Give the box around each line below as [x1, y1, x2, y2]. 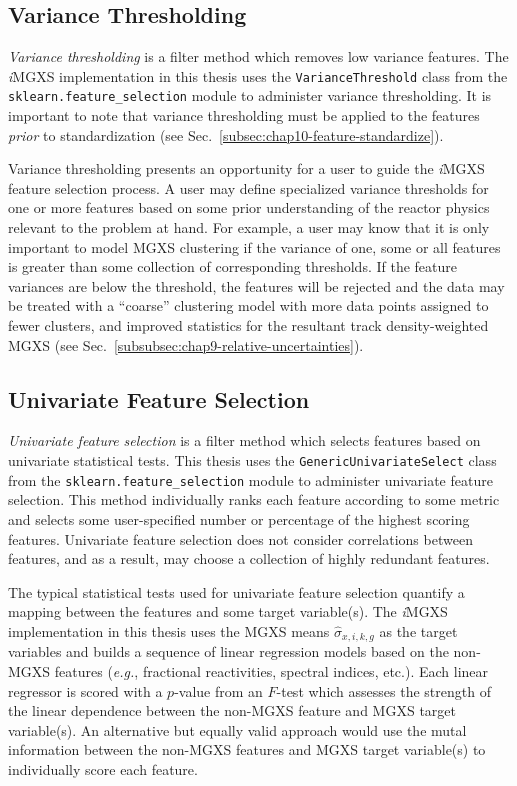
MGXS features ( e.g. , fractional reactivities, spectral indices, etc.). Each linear [8, 660, 489, 681]
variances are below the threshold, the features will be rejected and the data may [8, 275, 505, 296]
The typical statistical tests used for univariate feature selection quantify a [8, 581, 465, 602]
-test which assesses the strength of [276, 680, 491, 701]
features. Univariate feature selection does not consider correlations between [8, 528, 473, 549]
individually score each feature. [8, 758, 198, 779]
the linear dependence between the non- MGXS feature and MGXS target [8, 700, 456, 721]
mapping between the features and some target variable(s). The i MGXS [8, 601, 448, 622]
